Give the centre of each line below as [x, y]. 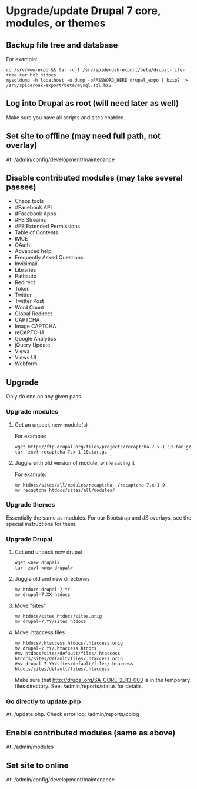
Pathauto [26, 276]
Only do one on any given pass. [44, 397]
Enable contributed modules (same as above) [91, 733]
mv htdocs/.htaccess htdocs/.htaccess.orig [69, 643]
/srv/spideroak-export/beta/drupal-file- [133, 70]
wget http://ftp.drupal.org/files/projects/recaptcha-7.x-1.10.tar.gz [103, 447]
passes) [21, 187]
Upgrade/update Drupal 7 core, [84, 11]
